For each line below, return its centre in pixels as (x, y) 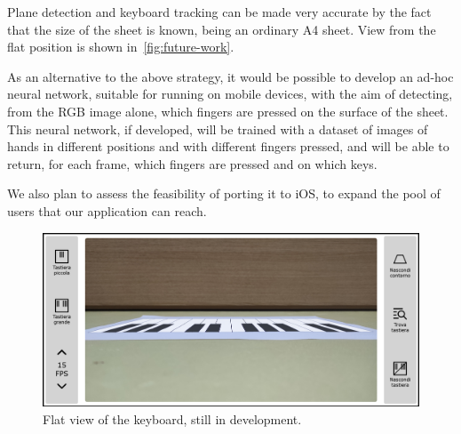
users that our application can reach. (107, 210)
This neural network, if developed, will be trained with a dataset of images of (218, 129)
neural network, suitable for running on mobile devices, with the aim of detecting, (230, 94)
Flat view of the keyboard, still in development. (172, 418)
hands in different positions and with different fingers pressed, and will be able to (228, 146)
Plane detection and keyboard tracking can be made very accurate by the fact (219, 12)
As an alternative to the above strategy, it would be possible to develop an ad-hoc (230, 76)
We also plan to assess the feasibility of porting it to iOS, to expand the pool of (224, 193)
